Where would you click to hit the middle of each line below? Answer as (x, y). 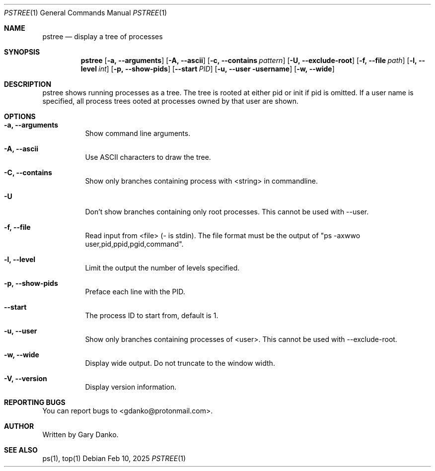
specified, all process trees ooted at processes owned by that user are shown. (171, 101)
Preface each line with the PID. (135, 292)
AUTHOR (19, 426)
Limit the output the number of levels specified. (162, 268)
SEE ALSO (21, 450)
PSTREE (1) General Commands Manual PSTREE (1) (86, 13)
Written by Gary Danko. (80, 435)
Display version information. (131, 387)
